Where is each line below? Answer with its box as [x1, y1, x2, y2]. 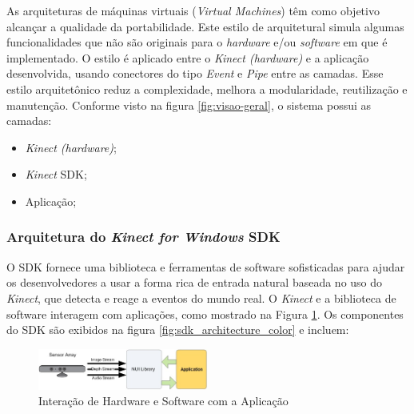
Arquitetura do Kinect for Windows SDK [6, 227, 281, 247]
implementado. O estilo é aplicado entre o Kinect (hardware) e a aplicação [6, 49, 369, 66]
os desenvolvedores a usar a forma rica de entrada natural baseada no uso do [6, 274, 383, 291]
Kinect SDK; [25, 166, 87, 183]
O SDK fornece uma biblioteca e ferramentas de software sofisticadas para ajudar [6, 258, 405, 275]
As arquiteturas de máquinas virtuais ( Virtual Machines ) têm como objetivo [6, 2, 380, 18]
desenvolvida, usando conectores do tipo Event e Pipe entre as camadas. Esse [6, 65, 384, 82]
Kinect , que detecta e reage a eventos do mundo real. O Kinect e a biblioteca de [6, 289, 396, 306]
